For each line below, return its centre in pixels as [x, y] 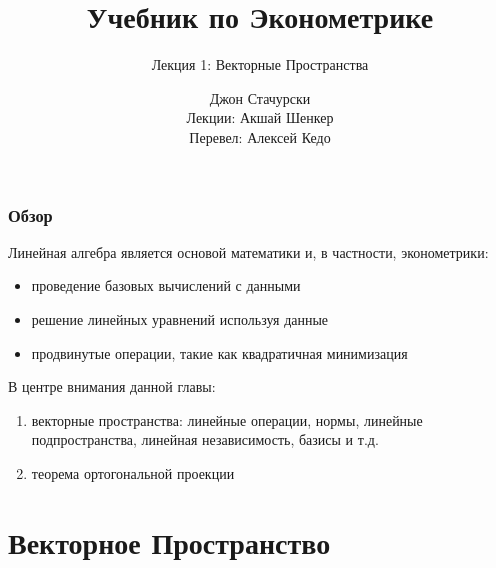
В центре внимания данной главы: [112, 386]
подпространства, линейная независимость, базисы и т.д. [205, 439]
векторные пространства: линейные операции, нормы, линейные [227, 419]
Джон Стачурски [260, 97]
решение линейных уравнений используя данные [180, 318]
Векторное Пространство [169, 541]
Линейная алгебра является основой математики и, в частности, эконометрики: [248, 251]
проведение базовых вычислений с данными [166, 285]
